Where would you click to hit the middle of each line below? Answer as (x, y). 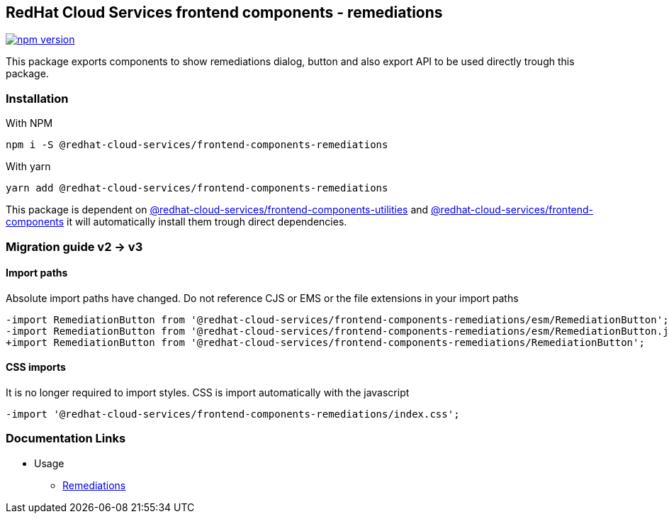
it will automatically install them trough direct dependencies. (207, 222)
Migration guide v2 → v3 (74, 246)
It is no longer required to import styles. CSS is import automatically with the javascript (208, 392)
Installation (37, 98)
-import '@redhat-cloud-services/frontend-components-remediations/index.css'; (233, 414)
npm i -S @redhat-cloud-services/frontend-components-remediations (197, 145)
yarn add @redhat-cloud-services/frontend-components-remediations (197, 188)
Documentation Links (66, 439)
